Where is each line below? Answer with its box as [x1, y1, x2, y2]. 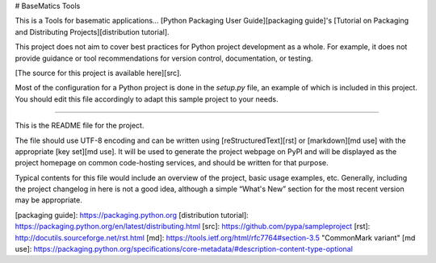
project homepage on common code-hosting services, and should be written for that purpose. [15, 158, 329, 168]
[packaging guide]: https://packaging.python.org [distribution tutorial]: [15, 210, 249, 219]
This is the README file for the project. [15, 121, 145, 131]
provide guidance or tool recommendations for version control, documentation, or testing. [15, 53, 314, 63]
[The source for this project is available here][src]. [15, 68, 182, 77]
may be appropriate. [15, 195, 82, 205]
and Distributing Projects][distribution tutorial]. [15, 27, 170, 36]
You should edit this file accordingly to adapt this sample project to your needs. [15, 94, 279, 104]
